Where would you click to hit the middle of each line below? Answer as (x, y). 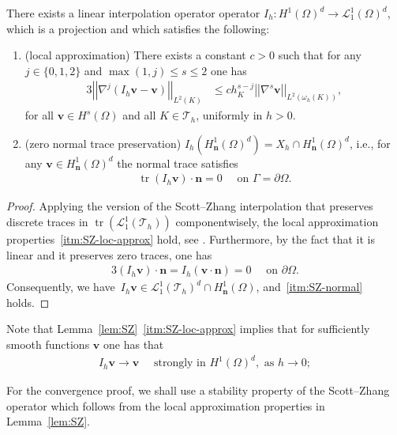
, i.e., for (370, 143)
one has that (134, 344)
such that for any (320, 55)
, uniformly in (229, 115)
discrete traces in (47, 222)
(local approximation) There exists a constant (135, 55)
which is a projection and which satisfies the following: (138, 28)
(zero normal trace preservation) (103, 143)
